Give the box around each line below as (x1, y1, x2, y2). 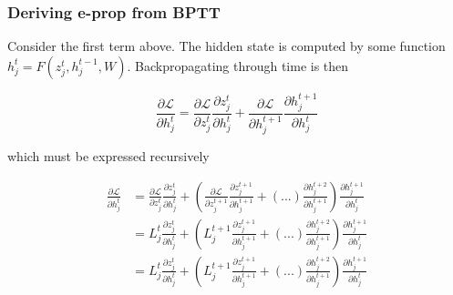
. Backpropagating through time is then (127, 56, 349, 75)
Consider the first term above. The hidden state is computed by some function (7, 36, 446, 56)
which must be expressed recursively (7, 147, 210, 166)
